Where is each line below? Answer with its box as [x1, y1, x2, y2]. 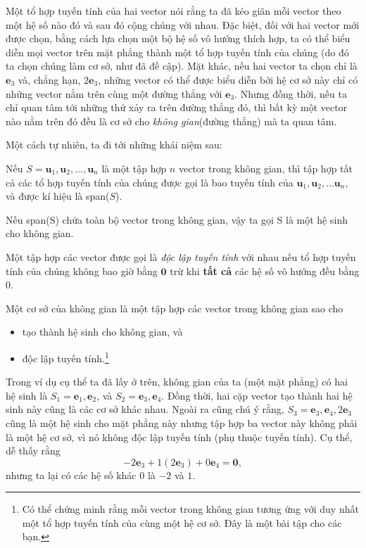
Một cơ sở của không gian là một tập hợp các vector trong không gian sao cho [6, 300, 343, 315]
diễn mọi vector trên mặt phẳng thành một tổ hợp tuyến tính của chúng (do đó [6, 44, 349, 59]
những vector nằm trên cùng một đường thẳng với [6, 86, 222, 101]
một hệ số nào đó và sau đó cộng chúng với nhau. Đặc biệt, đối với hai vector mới [6, 17, 360, 32]
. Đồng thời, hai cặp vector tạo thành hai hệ [161, 388, 353, 402]
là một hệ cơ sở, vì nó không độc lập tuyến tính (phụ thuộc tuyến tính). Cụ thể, [6, 429, 353, 444]
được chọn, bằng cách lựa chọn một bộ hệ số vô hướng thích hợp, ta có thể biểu [6, 31, 351, 46]
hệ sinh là [6, 388, 48, 402]
